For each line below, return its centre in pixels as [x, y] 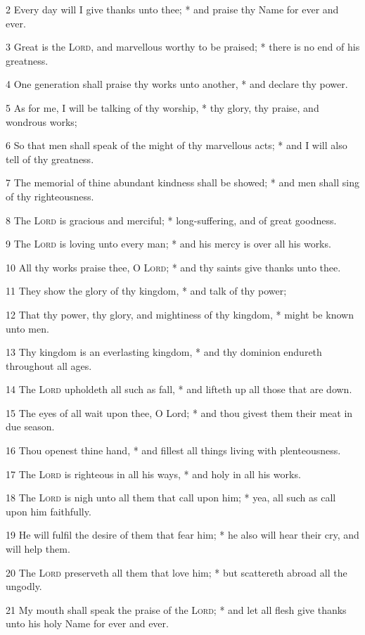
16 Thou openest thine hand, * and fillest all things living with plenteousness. [173, 450]
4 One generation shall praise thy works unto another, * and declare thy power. [177, 84]
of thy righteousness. [50, 196]
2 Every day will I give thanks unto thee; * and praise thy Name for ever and [172, 9]
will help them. [38, 549]
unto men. [27, 328]
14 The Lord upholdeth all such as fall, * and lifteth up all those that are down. [179, 389]
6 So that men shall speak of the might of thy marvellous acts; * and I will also [177, 145]
